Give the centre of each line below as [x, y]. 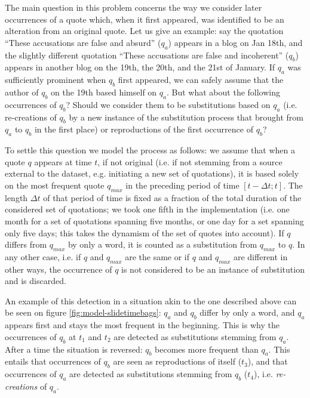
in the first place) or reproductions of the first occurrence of [144, 129]
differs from [26, 244]
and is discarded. [36, 281]
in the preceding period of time [182, 185]
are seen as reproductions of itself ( [177, 361]
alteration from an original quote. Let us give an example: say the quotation [144, 31]
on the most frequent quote [55, 185]
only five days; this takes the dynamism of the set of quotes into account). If [145, 232]
